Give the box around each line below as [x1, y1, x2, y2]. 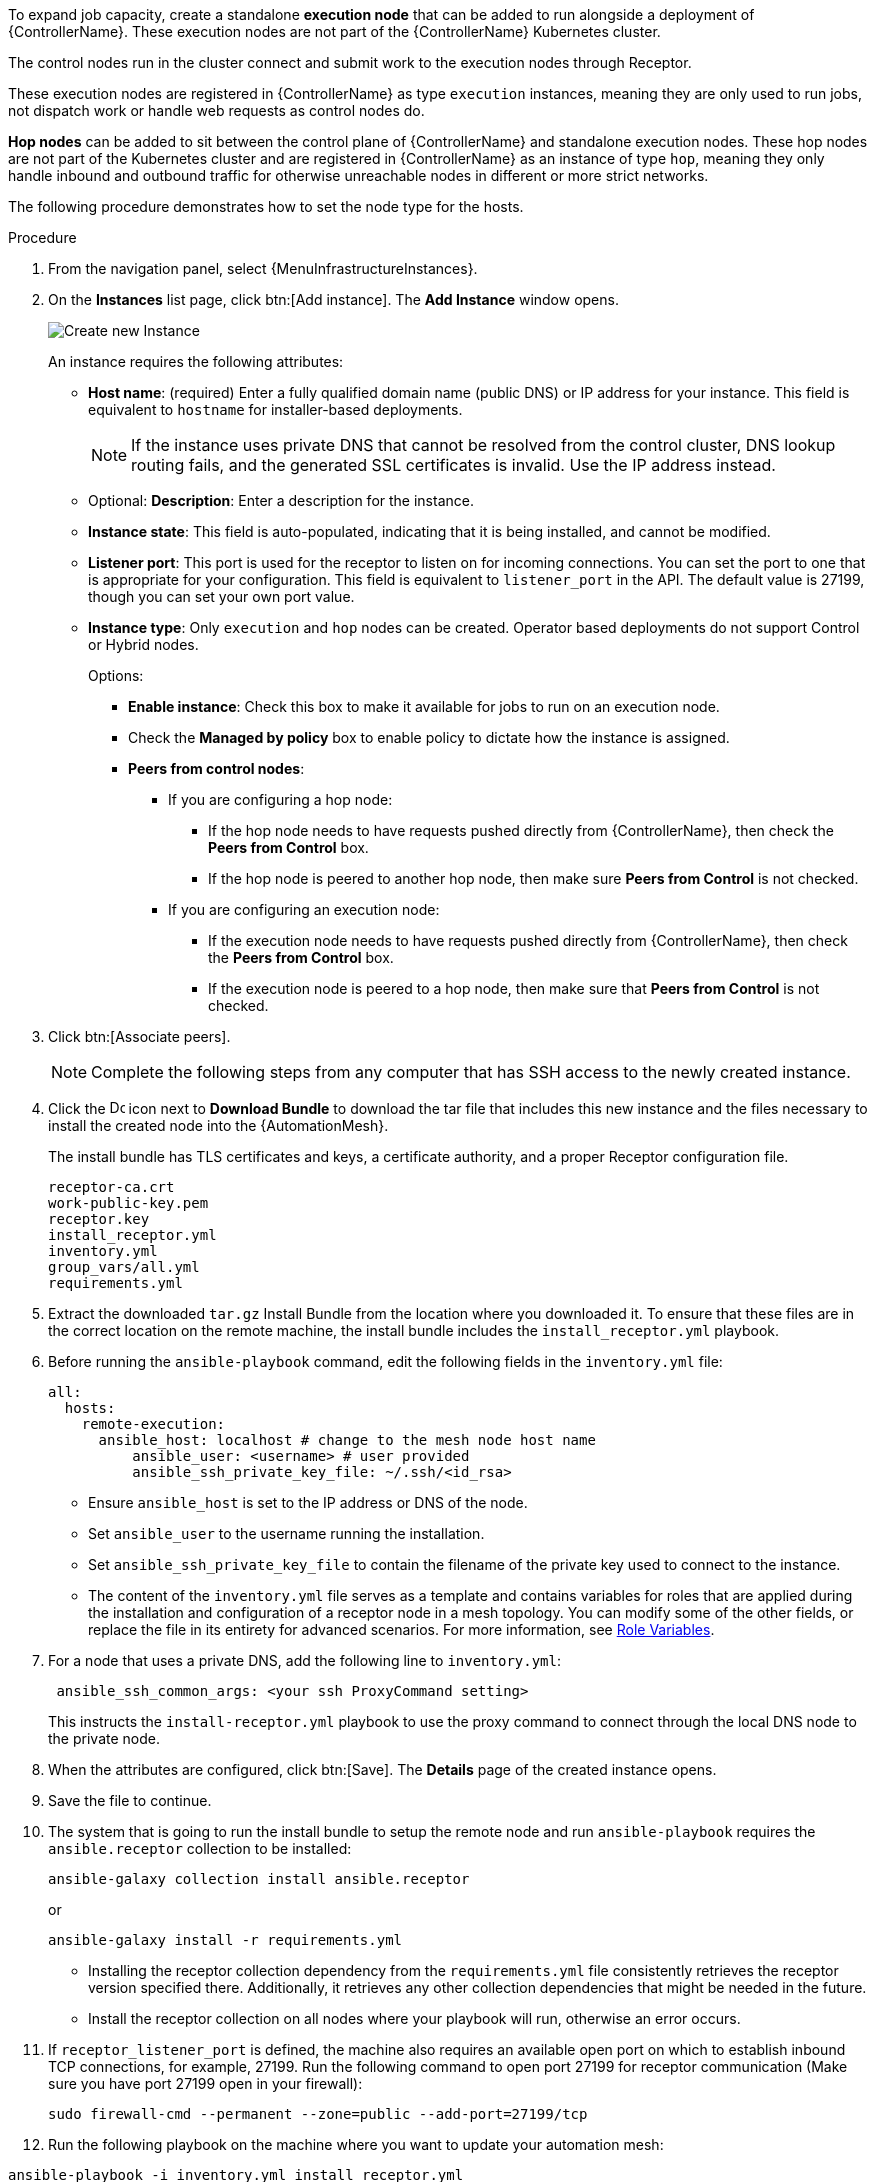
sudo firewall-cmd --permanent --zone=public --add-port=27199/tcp [48, 2106, 588, 2122]
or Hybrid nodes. [88, 636, 199, 653]
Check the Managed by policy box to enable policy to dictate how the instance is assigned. [128, 729, 730, 746]
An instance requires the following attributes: [48, 353, 344, 370]
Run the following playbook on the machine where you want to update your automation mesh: [48, 2136, 664, 2153]
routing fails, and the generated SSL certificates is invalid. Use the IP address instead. [131, 455, 776, 475]
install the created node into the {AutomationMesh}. [48, 1117, 389, 1134]
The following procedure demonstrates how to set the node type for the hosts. [8, 198, 524, 215]
